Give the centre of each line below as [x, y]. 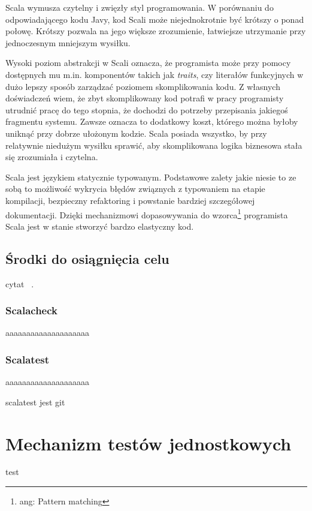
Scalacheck [31, 310]
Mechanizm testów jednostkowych [149, 443]
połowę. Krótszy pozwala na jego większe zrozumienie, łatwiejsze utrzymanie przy [156, 31]
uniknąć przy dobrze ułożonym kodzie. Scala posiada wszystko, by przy [136, 133]
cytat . [20, 283]
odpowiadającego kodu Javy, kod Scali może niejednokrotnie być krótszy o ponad [155, 19]
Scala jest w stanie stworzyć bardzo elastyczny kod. [100, 226]
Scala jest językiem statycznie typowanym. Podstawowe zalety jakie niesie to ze [151, 177]
